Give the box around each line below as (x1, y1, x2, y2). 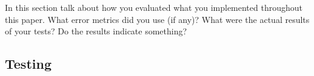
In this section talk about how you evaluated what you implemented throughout (5, 1, 302, 13)
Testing (5, 54, 52, 73)
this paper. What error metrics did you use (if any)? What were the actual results (5, 13, 310, 25)
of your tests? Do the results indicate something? (5, 25, 187, 37)
